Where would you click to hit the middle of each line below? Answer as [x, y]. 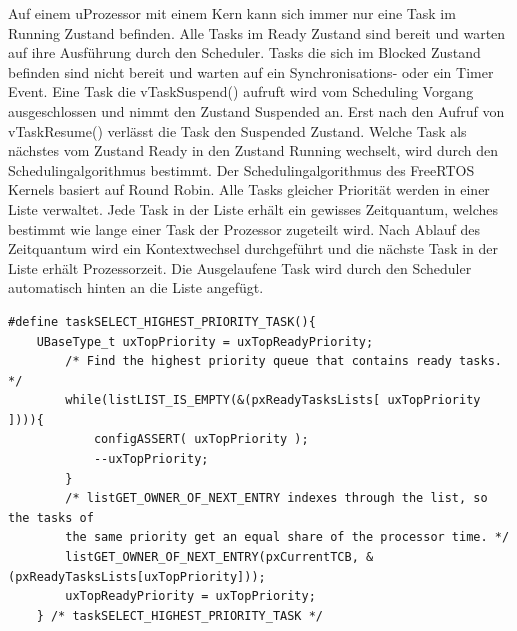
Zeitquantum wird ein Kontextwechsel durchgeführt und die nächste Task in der [253, 248]
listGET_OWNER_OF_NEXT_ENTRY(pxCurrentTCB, [212, 557]
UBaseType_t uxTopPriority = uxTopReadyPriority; [205, 341]
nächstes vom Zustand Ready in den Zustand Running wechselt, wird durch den [253, 150]
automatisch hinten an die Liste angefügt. [136, 287]
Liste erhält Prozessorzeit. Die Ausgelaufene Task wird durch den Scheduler [240, 267]
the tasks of [51, 517]
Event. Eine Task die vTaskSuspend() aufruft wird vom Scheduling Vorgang [241, 91]
